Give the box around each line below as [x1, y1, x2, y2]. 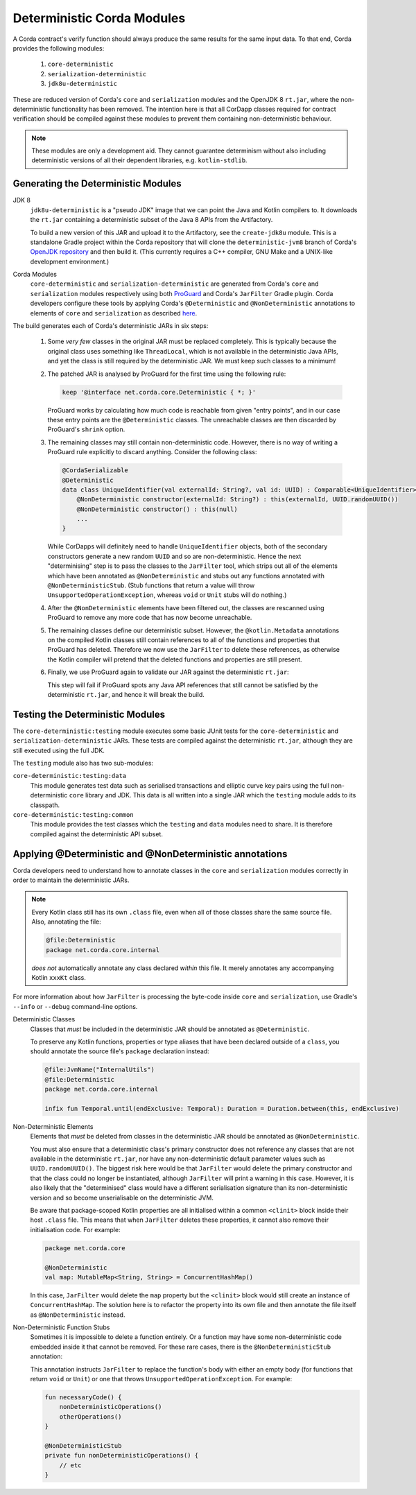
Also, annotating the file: [31, 917, 101, 926]
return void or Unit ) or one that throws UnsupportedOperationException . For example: [30, 1375, 293, 1383]
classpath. [30, 801, 60, 809]
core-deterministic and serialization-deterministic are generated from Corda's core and [30, 279, 319, 288]
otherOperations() [59, 1412, 122, 1421]
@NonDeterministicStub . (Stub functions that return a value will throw [47, 581, 255, 589]
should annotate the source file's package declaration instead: [30, 1047, 209, 1055]
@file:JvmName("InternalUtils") [44, 1066, 155, 1074]
